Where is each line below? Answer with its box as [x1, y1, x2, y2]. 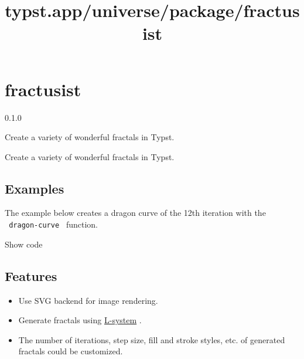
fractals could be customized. [18, 345, 123, 357]
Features [5, 266, 57, 285]
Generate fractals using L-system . [18, 314, 142, 326]
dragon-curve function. [9, 218, 98, 231]
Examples [5, 179, 64, 197]
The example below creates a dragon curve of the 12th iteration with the [5, 206, 266, 219]
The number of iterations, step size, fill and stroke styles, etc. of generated [18, 333, 285, 346]
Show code [5, 238, 43, 250]
